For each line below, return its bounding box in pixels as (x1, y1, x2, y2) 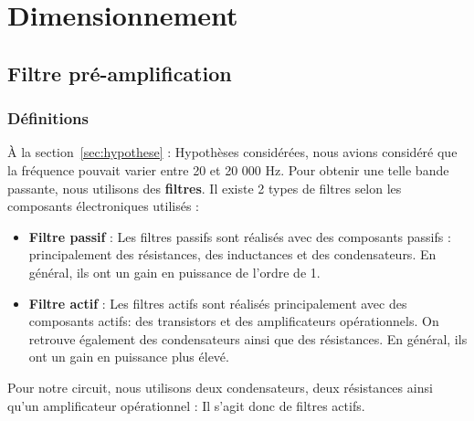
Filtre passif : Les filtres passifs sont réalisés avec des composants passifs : (28, 226, 451, 246)
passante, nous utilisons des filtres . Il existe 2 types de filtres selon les (7, 178, 402, 197)
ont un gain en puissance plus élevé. (28, 347, 229, 366)
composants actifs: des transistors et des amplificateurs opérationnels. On (28, 311, 439, 331)
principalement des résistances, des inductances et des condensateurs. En (28, 245, 437, 264)
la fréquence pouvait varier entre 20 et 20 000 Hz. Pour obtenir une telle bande (7, 160, 449, 179)
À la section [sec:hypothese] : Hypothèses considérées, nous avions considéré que (7, 142, 458, 162)
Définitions (7, 107, 89, 130)
